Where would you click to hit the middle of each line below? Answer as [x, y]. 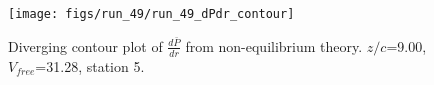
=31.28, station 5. [90, 65]
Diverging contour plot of [85, 45]
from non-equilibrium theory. [274, 45]
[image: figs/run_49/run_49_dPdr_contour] [151, 14]
